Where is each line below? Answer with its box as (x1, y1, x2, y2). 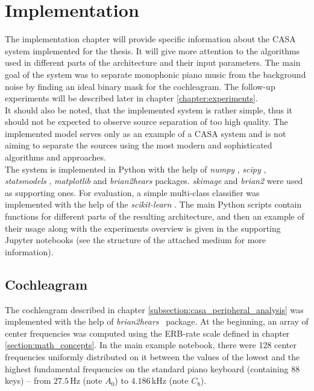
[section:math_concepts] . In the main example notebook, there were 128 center (5, 339, 297, 351)
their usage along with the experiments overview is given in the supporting (5, 221, 281, 234)
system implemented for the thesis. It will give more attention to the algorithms (5, 44, 300, 57)
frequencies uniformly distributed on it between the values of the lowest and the (5, 350, 300, 363)
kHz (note (151, 374, 189, 387)
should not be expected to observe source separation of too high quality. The (5, 115, 288, 128)
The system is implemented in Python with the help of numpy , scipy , (5, 162, 266, 175)
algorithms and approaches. (5, 151, 106, 164)
